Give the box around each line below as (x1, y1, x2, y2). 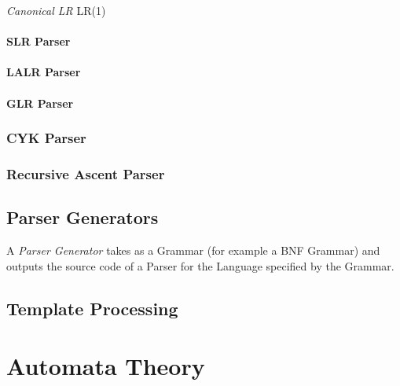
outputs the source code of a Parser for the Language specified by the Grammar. (6, 257, 394, 274)
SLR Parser (6, 33, 71, 50)
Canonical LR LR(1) (6, 2, 106, 18)
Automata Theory (6, 350, 205, 382)
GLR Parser (6, 94, 74, 111)
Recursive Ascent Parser (6, 164, 165, 183)
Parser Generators (6, 205, 159, 230)
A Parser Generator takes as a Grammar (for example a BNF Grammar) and (6, 242, 380, 259)
